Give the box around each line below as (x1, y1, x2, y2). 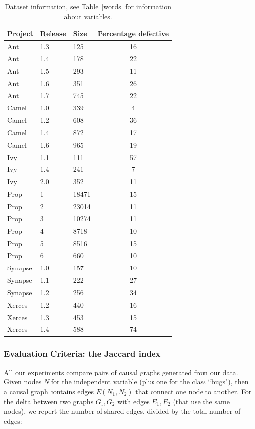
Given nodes (4, 376, 42, 387)
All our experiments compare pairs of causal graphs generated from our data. (4, 367, 238, 377)
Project (7, 28, 33, 39)
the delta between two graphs (4, 396, 94, 406)
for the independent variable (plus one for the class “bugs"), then (51, 376, 249, 387)
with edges (117, 396, 150, 406)
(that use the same (173, 396, 230, 406)
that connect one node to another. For (135, 386, 252, 396)
